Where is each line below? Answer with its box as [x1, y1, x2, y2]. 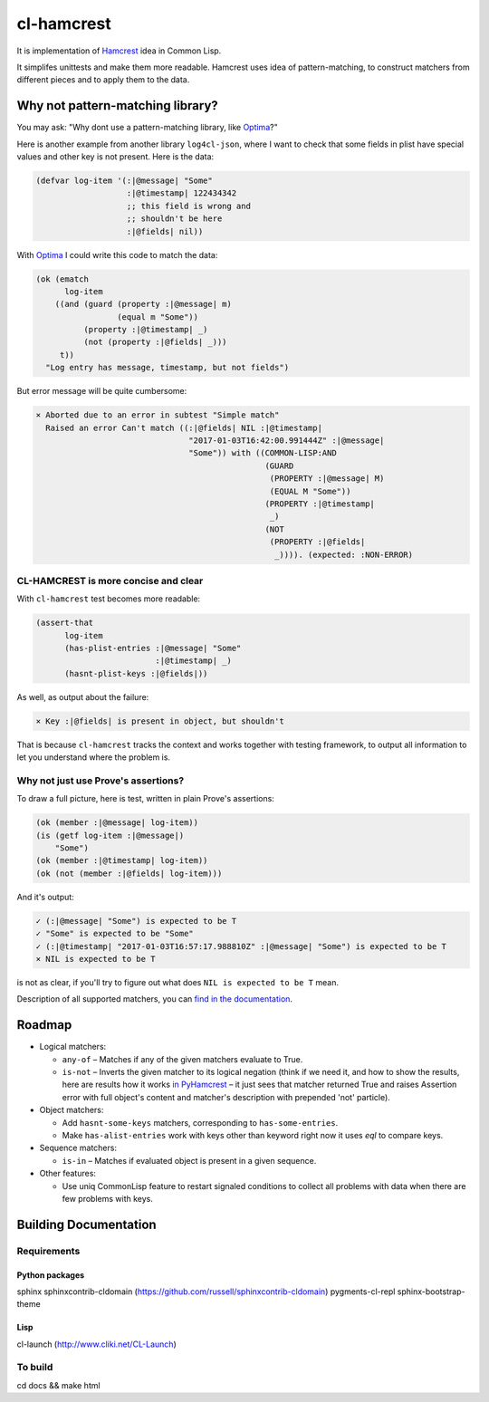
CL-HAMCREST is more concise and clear [16, 574, 204, 587]
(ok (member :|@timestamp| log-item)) [35, 856, 208, 866]
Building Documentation [16, 1216, 158, 1232]
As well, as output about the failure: [16, 691, 149, 702]
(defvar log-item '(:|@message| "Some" [35, 176, 213, 186]
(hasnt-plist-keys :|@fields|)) [64, 668, 208, 678]
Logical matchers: [39, 1042, 107, 1052]
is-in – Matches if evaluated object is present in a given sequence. [62, 1155, 317, 1166]
